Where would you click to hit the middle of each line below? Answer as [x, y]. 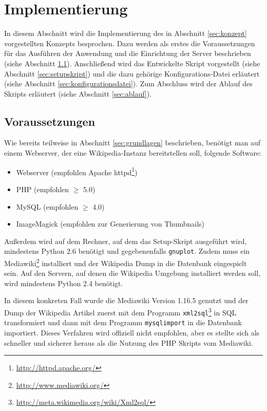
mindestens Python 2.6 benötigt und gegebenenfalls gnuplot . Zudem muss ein [127, 251]
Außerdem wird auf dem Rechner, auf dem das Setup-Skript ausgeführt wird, [126, 241]
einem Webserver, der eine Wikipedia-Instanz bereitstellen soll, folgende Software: [133, 153]
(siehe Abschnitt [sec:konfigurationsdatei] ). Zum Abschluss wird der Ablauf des [128, 83]
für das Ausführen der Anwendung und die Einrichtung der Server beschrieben [128, 53]
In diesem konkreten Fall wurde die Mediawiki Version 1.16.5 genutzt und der [126, 300]
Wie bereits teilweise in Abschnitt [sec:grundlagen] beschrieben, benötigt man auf [132, 143]
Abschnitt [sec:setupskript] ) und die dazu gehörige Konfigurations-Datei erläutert [132, 73]
